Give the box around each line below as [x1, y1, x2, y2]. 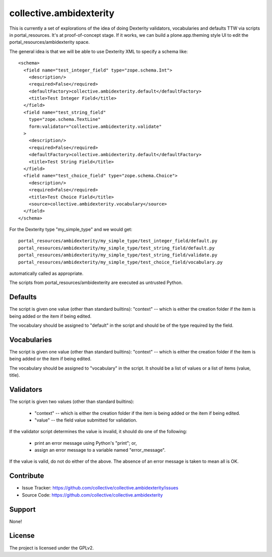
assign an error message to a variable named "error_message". [34, 447, 166, 453]
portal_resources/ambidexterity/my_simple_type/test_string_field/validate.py [18, 252, 218, 258]
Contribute [9, 471, 44, 480]
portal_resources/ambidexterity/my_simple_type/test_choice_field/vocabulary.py [18, 259, 223, 265]
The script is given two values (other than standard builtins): [9, 398, 134, 405]
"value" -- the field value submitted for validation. [34, 417, 138, 423]
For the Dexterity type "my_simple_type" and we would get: [9, 227, 132, 233]
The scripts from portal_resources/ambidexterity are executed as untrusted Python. [9, 280, 183, 286]
